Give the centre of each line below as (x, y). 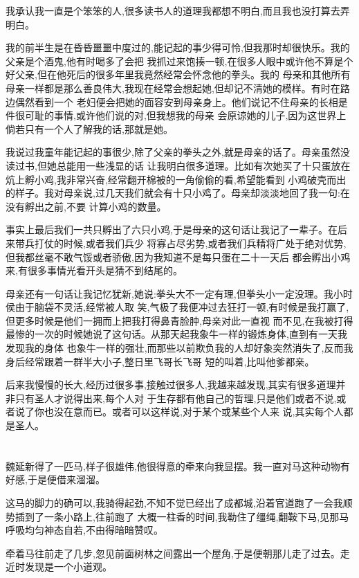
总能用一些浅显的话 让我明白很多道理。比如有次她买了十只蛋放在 (203, 165)
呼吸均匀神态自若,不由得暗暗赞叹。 (84, 530)
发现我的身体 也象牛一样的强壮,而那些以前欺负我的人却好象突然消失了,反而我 (179, 348)
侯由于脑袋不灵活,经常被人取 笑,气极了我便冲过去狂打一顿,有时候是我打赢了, (177, 307)
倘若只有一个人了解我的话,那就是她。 (89, 128)
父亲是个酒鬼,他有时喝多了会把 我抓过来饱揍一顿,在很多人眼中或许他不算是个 (179, 61)
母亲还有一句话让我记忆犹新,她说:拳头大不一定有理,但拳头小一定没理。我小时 (179, 293)
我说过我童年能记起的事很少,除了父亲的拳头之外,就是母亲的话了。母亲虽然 (173, 152)
